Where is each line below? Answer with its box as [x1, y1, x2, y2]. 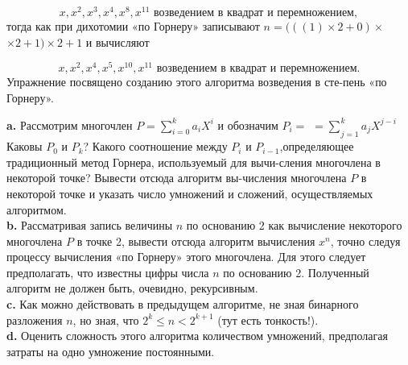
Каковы [6, 138, 43, 155]
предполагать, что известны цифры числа [6, 263, 209, 280]
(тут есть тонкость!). [217, 311, 319, 328]
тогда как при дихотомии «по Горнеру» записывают [6, 18, 260, 35]
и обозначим [217, 116, 278, 133]
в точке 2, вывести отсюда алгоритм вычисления [76, 232, 315, 249]
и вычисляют [85, 33, 150, 50]
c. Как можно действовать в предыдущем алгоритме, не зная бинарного [6, 296, 359, 313]
